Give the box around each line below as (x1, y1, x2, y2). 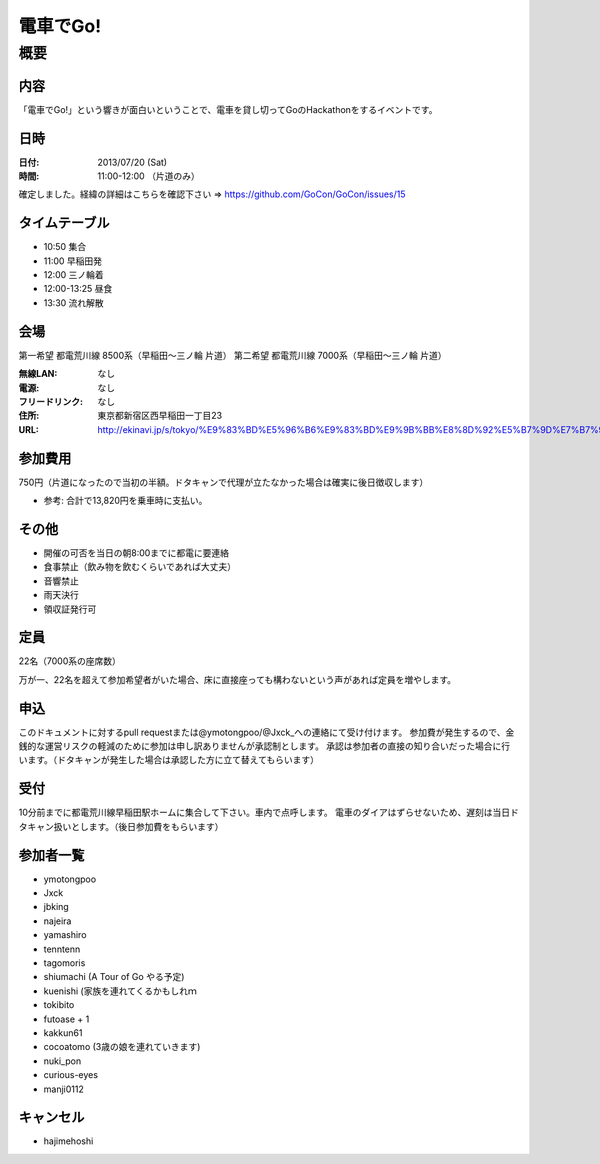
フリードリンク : (18, 395, 84, 407)
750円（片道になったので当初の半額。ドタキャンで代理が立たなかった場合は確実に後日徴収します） (18, 476, 429, 488)
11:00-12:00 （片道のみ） (97, 170, 200, 182)
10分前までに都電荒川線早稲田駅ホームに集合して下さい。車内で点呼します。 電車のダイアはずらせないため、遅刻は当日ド (18, 806, 519, 819)
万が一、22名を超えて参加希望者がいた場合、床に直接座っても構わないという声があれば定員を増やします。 (18, 673, 457, 685)
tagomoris (43, 957, 86, 969)
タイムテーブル (18, 215, 110, 232)
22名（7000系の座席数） (18, 655, 122, 667)
